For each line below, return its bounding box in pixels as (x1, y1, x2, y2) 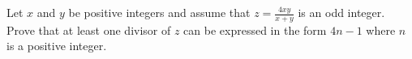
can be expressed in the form (183, 21, 327, 38)
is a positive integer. (6, 37, 107, 54)
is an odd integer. (298, 4, 385, 20)
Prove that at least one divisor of (6, 21, 171, 38)
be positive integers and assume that (68, 4, 251, 20)
